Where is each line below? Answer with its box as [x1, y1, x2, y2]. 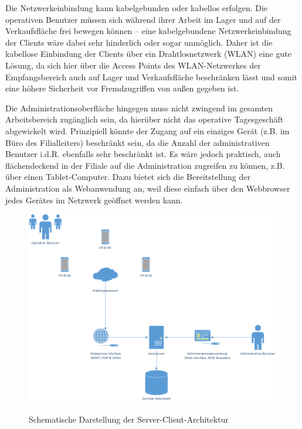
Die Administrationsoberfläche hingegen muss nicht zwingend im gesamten [5, 101, 273, 114]
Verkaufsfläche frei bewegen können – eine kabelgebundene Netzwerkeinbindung [5, 25, 291, 37]
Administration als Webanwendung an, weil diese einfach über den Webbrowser [5, 182, 290, 194]
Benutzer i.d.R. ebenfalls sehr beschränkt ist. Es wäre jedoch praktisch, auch [5, 148, 281, 160]
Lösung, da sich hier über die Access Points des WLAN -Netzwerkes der [5, 59, 261, 71]
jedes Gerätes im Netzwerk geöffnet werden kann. [5, 193, 183, 206]
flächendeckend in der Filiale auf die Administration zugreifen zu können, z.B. [5, 159, 285, 171]
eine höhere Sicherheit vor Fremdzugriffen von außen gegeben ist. [5, 82, 239, 94]
